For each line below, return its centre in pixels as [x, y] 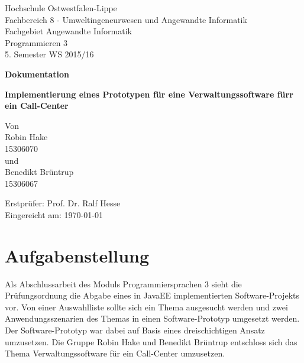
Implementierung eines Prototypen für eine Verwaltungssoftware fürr [149, 94]
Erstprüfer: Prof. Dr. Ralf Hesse [63, 203]
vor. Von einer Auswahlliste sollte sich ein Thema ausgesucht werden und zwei [146, 307]
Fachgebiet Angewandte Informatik [68, 31]
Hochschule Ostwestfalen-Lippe [61, 8]
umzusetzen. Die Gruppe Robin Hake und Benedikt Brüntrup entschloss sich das [151, 341]
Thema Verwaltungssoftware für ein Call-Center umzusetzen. [115, 353]
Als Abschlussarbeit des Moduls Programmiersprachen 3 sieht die [123, 283]
